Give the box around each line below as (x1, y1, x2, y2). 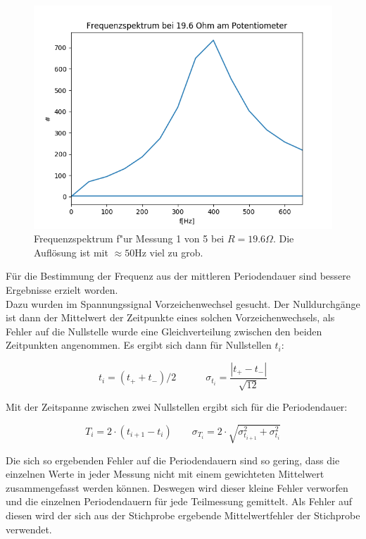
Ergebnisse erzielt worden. (6, 283, 118, 297)
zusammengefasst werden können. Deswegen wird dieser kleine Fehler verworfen (6, 480, 348, 495)
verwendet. (6, 521, 52, 536)
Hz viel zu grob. (134, 244, 203, 259)
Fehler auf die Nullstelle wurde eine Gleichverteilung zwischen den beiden (6, 323, 322, 338)
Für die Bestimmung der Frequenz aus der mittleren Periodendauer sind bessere (6, 268, 351, 283)
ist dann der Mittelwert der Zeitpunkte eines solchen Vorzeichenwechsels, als (6, 310, 335, 325)
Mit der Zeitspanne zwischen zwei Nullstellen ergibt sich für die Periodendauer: (6, 399, 348, 414)
